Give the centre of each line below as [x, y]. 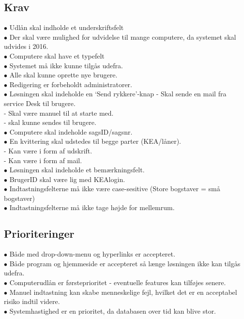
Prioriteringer [39, 234]
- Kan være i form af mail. [43, 160]
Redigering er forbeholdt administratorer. [71, 84]
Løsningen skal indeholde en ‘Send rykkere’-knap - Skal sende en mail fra [118, 94]
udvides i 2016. [26, 46]
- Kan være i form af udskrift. [48, 150]
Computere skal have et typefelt [57, 55]
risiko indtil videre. [32, 301]
